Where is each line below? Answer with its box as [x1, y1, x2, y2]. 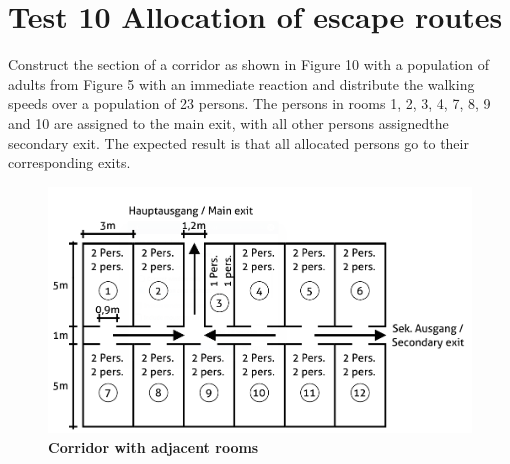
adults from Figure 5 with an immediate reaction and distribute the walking [8, 73, 475, 94]
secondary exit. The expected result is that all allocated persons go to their [8, 132, 469, 153]
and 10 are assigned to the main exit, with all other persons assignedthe [8, 112, 449, 133]
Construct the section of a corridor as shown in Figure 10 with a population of [8, 54, 489, 75]
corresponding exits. [8, 152, 131, 173]
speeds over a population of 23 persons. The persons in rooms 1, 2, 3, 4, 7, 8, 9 [8, 93, 491, 114]
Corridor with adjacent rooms [48, 437, 259, 458]
